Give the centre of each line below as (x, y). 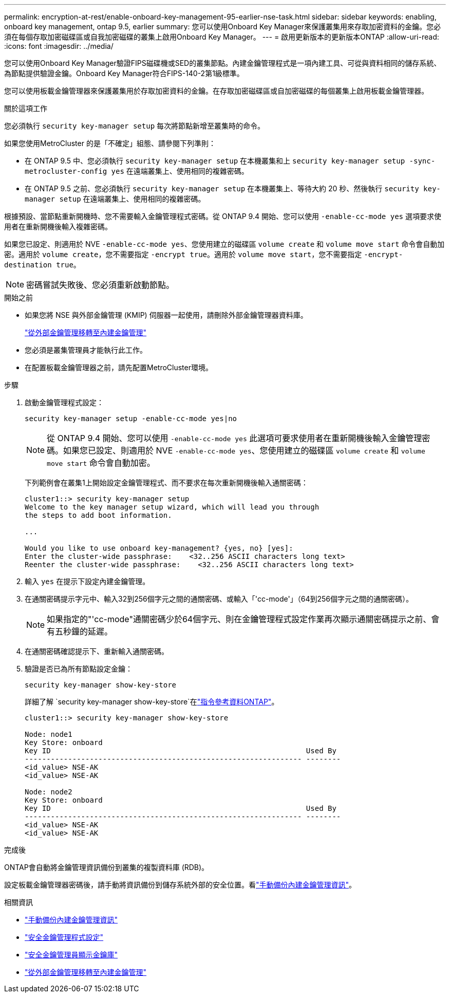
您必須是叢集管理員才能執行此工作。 (86, 350)
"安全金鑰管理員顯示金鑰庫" (71, 955)
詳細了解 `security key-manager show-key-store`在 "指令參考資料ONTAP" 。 (152, 702)
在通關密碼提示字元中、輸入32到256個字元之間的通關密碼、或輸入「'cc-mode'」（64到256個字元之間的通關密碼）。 (219, 599)
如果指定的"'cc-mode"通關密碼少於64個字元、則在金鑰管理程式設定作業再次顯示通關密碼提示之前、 (239, 619)
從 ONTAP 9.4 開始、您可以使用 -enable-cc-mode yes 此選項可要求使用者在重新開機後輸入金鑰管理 (235, 438)
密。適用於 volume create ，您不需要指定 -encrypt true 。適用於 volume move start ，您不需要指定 (183, 254)
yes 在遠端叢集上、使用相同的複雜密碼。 (180, 171)
